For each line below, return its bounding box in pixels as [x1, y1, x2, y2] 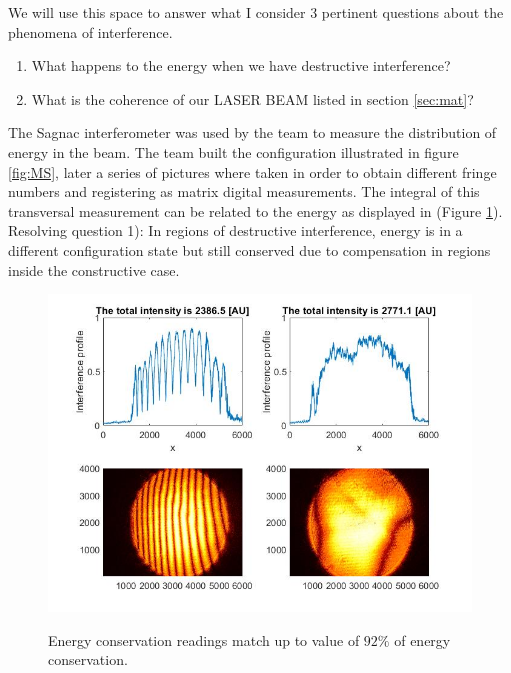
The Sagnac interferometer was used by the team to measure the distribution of [8, 122, 497, 143]
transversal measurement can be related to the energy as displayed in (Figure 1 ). [8, 200, 503, 221]
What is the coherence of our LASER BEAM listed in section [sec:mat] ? [31, 88, 474, 109]
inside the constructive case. [8, 259, 180, 280]
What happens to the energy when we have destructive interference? [31, 55, 451, 76]
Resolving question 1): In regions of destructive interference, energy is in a [8, 220, 463, 241]
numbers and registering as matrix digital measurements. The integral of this [8, 181, 480, 202]
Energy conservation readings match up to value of [48, 629, 360, 650]
